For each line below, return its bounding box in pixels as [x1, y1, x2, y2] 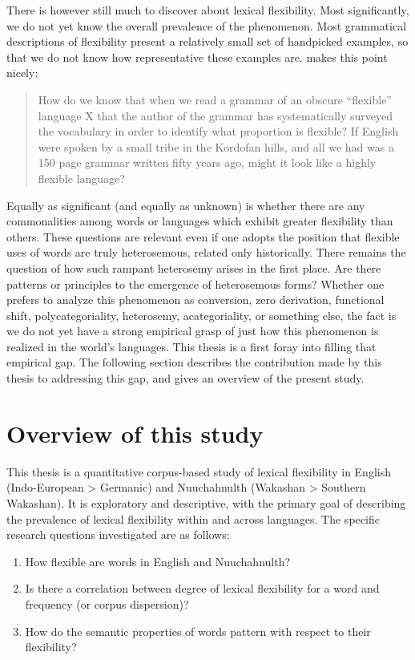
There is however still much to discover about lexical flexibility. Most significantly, [6, 2, 409, 18]
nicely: [6, 64, 38, 81]
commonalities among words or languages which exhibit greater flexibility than [6, 213, 393, 229]
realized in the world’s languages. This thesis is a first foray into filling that [6, 338, 377, 354]
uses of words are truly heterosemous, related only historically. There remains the [6, 244, 406, 261]
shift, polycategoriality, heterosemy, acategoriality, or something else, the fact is [6, 306, 397, 323]
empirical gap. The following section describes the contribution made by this [6, 354, 382, 370]
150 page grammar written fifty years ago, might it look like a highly [38, 154, 377, 171]
